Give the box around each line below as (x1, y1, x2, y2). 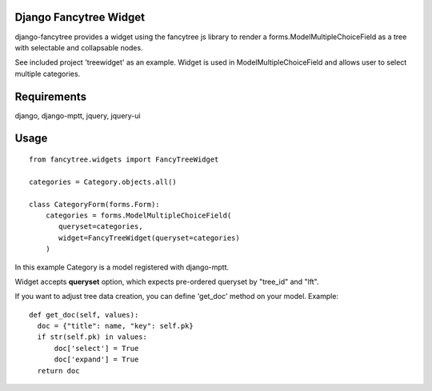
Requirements (14, 90, 87, 103)
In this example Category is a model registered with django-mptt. (14, 262, 230, 272)
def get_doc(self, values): (29, 310, 139, 319)
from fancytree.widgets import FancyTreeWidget (29, 155, 219, 164)
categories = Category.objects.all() (29, 177, 178, 186)
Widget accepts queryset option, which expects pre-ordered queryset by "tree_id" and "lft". (14, 277, 319, 286)
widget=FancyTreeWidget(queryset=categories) (58, 233, 240, 242)
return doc (37, 366, 80, 375)
